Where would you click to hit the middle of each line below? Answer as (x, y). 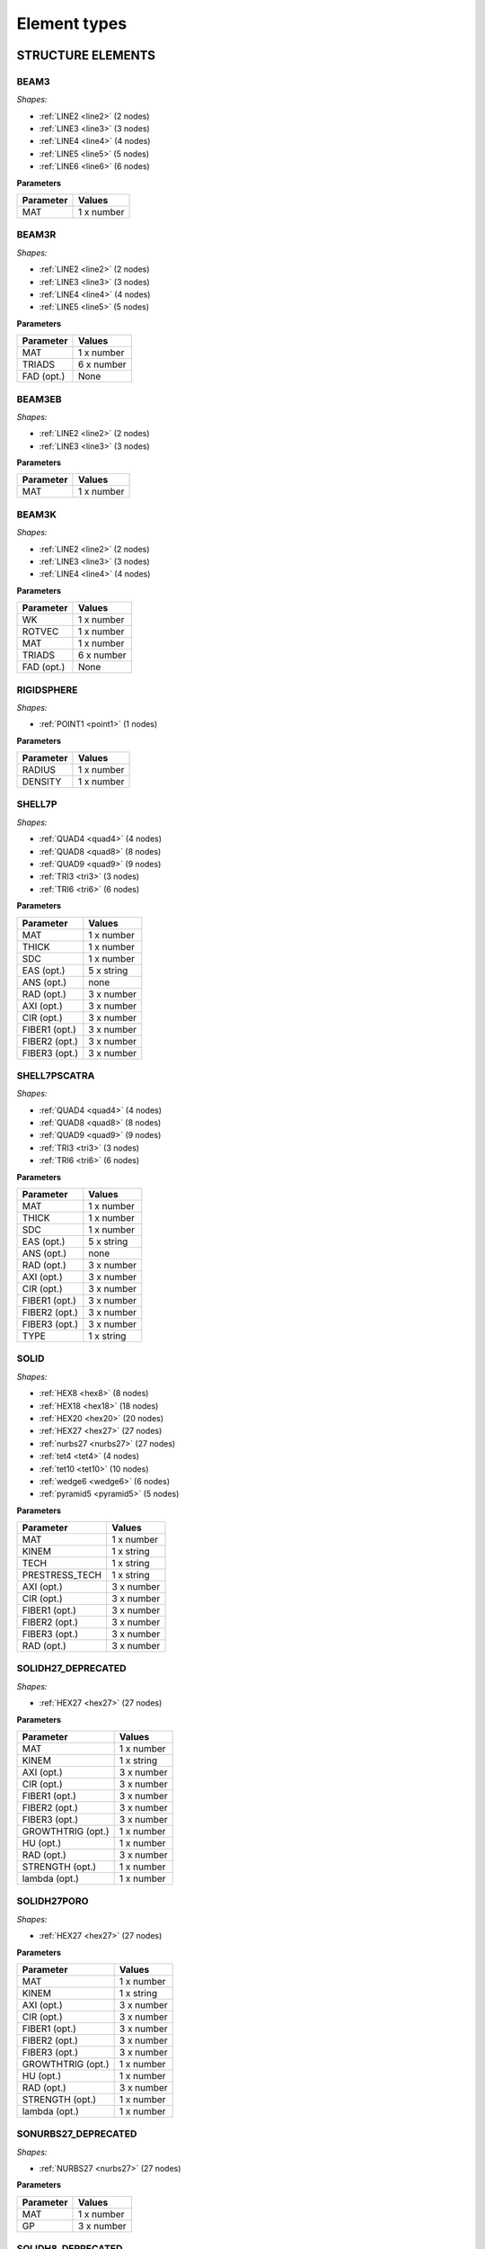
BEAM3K (37, 515)
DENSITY (42, 782)
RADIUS (39, 770)
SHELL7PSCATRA (56, 1075)
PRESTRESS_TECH (62, 1575)
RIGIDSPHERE (47, 690)
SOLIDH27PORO (53, 1901)
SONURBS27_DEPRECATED (77, 2134)
